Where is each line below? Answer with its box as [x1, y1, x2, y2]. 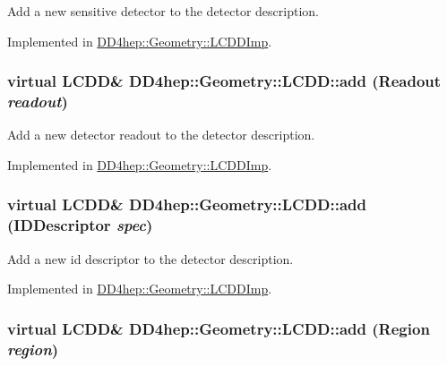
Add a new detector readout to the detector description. [7, 125, 315, 144]
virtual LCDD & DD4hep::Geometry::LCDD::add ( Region [7, 317, 430, 339]
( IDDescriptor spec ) [7, 214, 153, 236]
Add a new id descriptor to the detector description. [7, 249, 294, 268]
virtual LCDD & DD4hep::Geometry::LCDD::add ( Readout [7, 70, 442, 92]
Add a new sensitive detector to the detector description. [7, 2, 319, 20]
